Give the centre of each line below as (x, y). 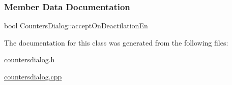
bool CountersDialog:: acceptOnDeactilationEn (76, 26)
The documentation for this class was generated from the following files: (116, 42)
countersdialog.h (30, 59)
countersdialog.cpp (33, 76)
